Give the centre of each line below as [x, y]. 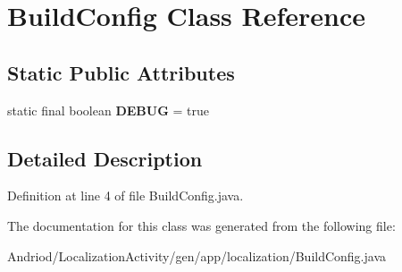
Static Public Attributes [121, 72]
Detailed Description [105, 158]
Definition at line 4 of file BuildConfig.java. [126, 195]
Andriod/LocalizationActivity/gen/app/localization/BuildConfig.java [197, 255]
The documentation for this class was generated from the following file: [201, 225]
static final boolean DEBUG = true [109, 110]
